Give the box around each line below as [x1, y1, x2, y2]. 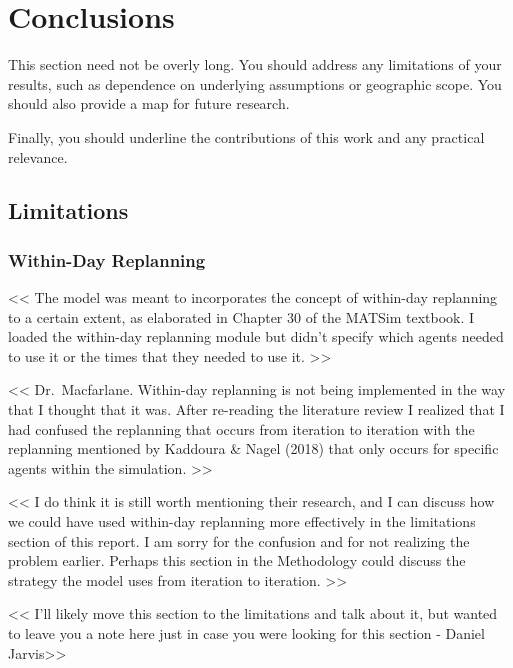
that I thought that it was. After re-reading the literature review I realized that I [8, 399, 505, 420]
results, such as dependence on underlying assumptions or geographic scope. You [8, 73, 502, 94]
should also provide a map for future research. [8, 93, 290, 114]
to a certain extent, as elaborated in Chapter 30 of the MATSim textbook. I [8, 306, 475, 327]
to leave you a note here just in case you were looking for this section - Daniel [8, 623, 485, 643]
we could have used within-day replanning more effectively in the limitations [8, 511, 476, 532]
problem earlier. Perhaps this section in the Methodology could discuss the [8, 550, 466, 571]
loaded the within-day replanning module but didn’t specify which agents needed [8, 326, 504, 347]
